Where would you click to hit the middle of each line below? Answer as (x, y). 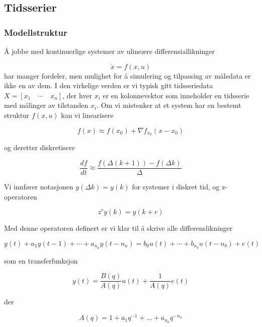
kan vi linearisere (87, 115)
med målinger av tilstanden (46, 105)
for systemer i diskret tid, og (176, 187)
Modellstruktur (36, 32)
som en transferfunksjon (41, 260)
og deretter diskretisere (39, 147)
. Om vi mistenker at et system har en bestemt (169, 105)
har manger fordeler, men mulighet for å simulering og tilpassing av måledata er (127, 75)
